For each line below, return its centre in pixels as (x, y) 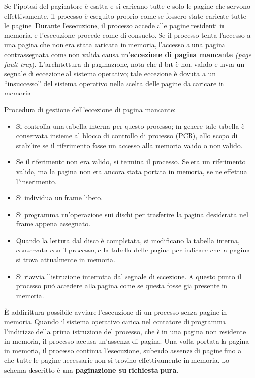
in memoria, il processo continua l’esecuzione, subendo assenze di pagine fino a (123, 350)
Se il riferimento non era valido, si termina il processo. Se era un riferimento (131, 162)
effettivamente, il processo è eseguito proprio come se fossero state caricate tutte (126, 16)
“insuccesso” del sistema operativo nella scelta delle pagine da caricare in (114, 83)
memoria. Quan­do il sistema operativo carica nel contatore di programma (115, 322)
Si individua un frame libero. (60, 198)
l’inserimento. (36, 181)
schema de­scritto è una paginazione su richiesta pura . (92, 370)
